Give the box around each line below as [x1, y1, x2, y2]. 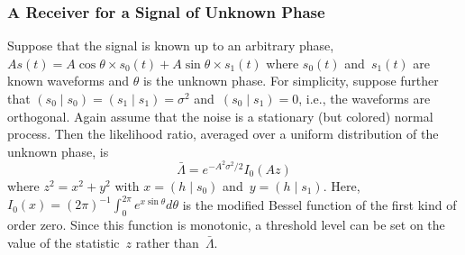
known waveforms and [7, 71, 130, 90]
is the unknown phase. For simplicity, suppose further [142, 71, 439, 90]
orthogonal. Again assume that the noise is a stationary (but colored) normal [7, 106, 433, 125]
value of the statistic [7, 232, 120, 251]
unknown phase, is [7, 141, 109, 160]
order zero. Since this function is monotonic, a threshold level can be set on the [7, 214, 445, 233]
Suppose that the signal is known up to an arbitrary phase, [7, 36, 334, 55]
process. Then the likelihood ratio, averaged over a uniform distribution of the [7, 124, 439, 143]
